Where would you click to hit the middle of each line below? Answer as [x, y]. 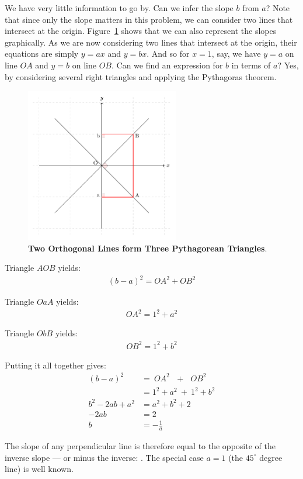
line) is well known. [39, 469]
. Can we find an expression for [167, 65]
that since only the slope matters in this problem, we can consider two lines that [149, 19]
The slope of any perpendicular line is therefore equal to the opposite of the [140, 446]
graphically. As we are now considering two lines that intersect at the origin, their [151, 42]
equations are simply [42, 54]
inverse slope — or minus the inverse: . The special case [104, 457]
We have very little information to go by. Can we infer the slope [119, 8]
